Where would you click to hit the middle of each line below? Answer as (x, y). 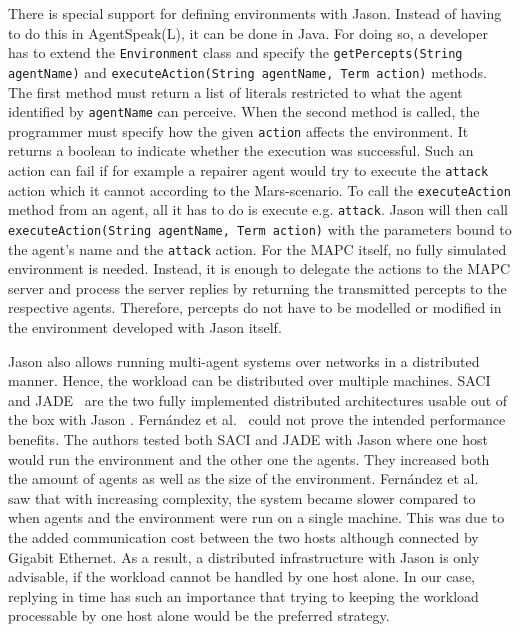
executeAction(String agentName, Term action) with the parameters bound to (260, 228)
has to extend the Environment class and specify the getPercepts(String (235, 52)
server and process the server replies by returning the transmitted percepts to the (257, 287)
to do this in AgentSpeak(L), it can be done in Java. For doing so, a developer (248, 32)
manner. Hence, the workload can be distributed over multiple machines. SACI (249, 380)
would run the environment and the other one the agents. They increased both (249, 458)
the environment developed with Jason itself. (145, 327)
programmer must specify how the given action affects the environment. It (238, 130)
